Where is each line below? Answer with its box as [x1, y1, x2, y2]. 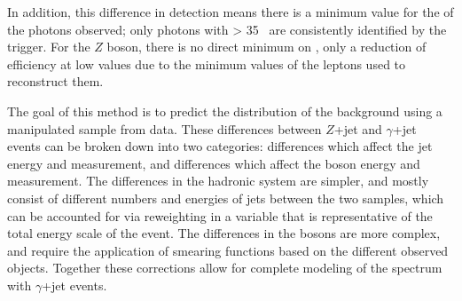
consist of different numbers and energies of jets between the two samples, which [7, 188, 444, 207]
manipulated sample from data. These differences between [7, 119, 322, 138]
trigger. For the [7, 37, 90, 56]
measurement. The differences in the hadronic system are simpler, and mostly [7, 171, 429, 190]
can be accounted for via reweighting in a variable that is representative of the [7, 206, 433, 225]
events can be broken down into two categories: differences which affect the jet [7, 137, 433, 155]
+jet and [333, 119, 382, 138]
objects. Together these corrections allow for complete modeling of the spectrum [7, 258, 442, 277]
